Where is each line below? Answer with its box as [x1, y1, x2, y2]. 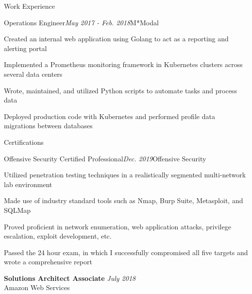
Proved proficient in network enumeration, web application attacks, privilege [4, 221, 231, 231]
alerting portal [4, 43, 47, 53]
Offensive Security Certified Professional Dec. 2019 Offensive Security [4, 153, 206, 163]
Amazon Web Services [4, 282, 70, 293]
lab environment [4, 179, 52, 189]
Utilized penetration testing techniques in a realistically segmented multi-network [4, 170, 246, 180]
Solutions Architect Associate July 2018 [4, 273, 136, 283]
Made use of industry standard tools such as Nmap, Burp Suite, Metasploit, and [4, 195, 243, 206]
